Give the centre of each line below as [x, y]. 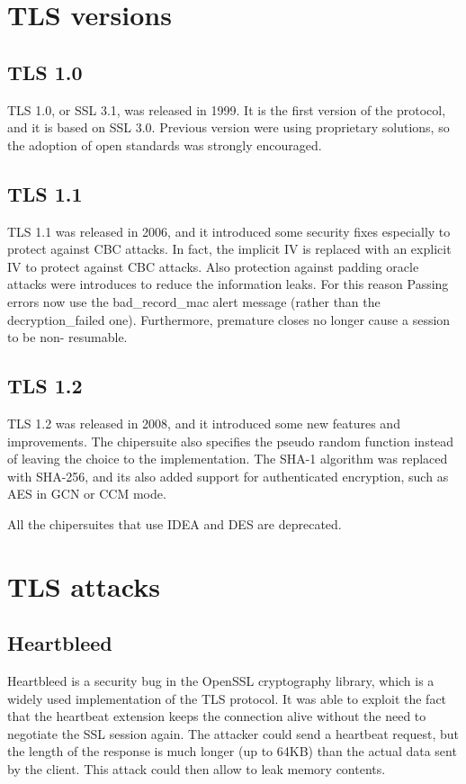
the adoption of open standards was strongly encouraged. [165, 144]
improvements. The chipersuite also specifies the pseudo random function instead [231, 441]
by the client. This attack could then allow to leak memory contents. [197, 769]
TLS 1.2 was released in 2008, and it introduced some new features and [204, 423]
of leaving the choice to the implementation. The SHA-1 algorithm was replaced [228, 459]
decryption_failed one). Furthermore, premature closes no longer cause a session [229, 319]
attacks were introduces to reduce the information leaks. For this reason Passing [228, 284]
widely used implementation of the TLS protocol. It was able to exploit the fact [227, 698]
